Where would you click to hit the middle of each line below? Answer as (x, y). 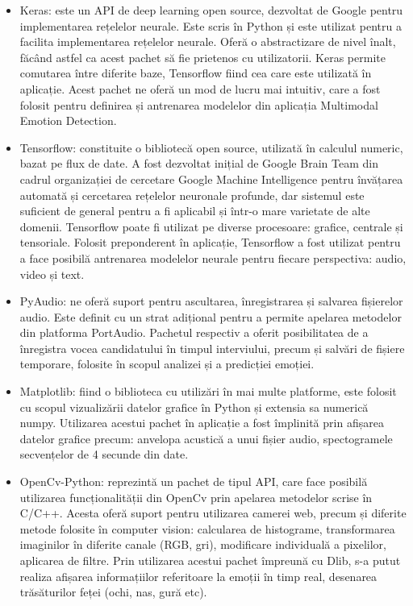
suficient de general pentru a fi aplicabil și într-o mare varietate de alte (195, 211)
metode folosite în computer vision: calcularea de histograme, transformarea (207, 528)
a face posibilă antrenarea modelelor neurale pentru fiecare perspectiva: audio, (213, 257)
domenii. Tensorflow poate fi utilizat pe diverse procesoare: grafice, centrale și (211, 226)
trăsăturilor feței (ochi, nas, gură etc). (113, 592)
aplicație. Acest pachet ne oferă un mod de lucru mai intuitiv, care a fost (200, 88)
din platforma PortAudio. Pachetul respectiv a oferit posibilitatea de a (194, 332)
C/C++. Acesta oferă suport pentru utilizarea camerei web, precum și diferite (213, 513)
